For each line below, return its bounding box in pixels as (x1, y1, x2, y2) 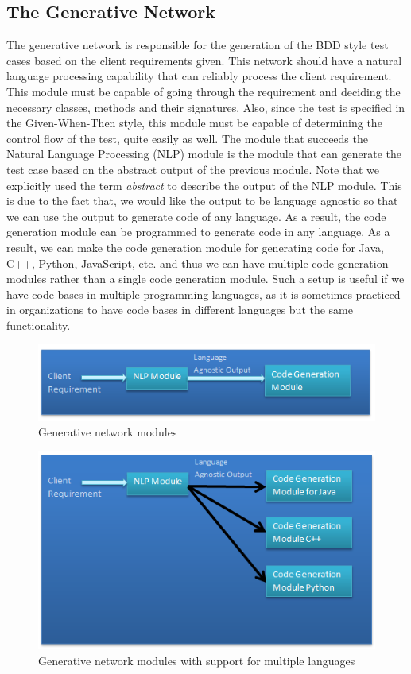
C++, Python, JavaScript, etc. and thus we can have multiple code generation (6, 254, 389, 271)
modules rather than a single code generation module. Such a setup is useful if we (6, 270, 405, 287)
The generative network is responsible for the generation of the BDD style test (6, 37, 389, 53)
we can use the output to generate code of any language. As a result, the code (6, 207, 386, 224)
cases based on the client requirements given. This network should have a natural (6, 52, 402, 68)
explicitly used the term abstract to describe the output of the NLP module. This (6, 176, 402, 193)
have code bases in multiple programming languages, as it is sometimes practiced (6, 285, 401, 302)
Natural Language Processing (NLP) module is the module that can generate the (6, 145, 401, 162)
